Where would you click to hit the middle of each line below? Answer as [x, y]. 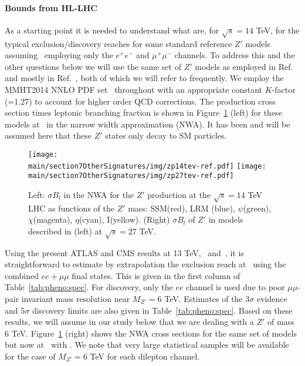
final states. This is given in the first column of [156, 275]
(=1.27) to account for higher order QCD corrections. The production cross [140, 101]
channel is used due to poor [235, 287]
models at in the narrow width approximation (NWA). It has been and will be [148, 124]
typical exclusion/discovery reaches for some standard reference [118, 43]
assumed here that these [48, 135]
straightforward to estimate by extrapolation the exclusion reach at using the [145, 264]
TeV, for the [278, 30]
